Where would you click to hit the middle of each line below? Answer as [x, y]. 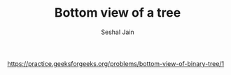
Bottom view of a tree [118, 13]
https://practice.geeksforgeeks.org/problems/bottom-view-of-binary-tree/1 [116, 63]
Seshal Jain [118, 32]
